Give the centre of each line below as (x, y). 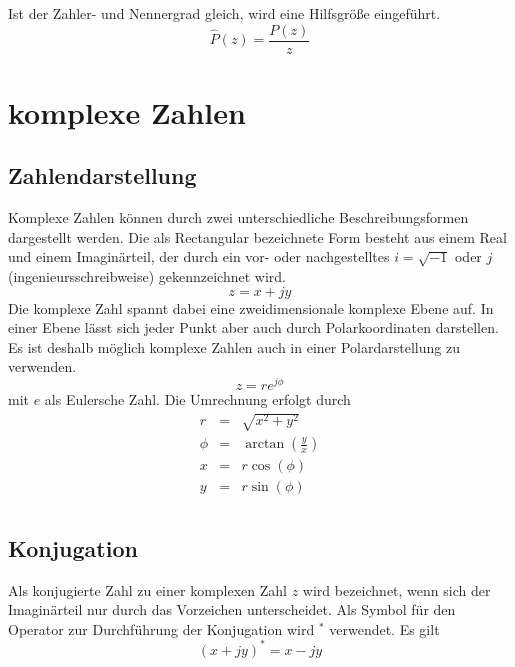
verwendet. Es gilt (384, 628)
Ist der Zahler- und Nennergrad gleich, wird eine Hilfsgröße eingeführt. (224, 13)
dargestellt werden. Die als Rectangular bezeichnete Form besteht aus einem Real (257, 236)
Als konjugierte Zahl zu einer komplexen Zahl (147, 589)
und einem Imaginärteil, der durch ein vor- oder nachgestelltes (199, 256)
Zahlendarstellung (102, 175)
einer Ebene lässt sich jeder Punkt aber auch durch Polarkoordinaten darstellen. (253, 327)
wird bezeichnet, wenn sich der (396, 589)
